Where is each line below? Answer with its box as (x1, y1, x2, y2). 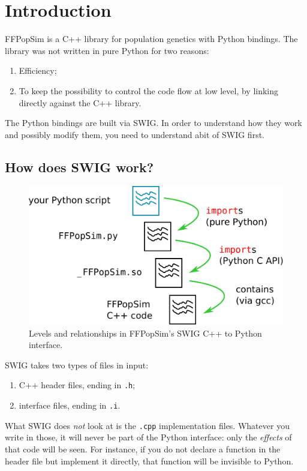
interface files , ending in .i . (19, 399, 121, 412)
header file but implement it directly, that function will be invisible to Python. (5, 454, 294, 467)
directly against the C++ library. (19, 96, 142, 109)
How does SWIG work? (5, 157, 154, 176)
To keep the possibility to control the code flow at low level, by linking (19, 84, 279, 97)
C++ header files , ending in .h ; (19, 379, 136, 391)
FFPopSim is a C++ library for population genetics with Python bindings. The (5, 32, 298, 45)
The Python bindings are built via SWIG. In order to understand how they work (5, 116, 302, 129)
